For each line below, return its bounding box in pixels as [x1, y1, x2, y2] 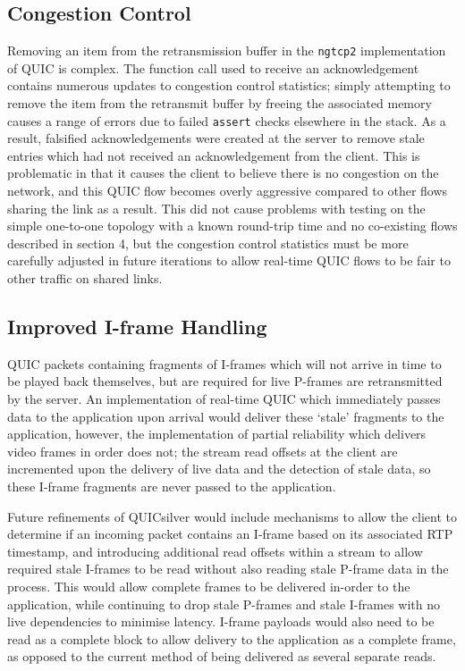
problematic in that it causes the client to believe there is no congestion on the [7, 164, 439, 182]
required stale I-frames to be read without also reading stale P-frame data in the [7, 559, 449, 578]
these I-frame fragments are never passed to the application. [7, 477, 336, 495]
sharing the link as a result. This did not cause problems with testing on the [7, 198, 426, 217]
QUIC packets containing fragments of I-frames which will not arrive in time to [7, 354, 442, 373]
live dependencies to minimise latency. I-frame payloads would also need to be [7, 612, 435, 631]
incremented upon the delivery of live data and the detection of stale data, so [7, 459, 431, 478]
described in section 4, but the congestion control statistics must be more [7, 233, 409, 252]
